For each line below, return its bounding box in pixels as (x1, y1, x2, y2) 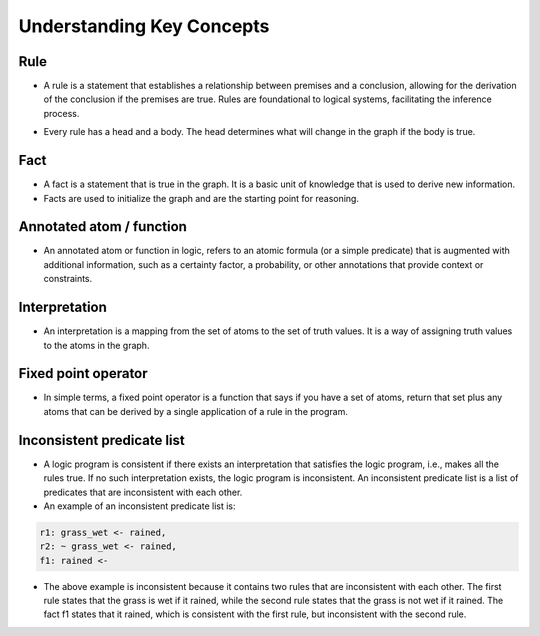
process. (43, 107, 80, 119)
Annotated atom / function (18, 218, 187, 235)
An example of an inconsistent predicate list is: (43, 500, 236, 512)
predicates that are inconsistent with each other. (43, 486, 243, 498)
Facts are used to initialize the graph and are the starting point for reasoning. (43, 192, 360, 204)
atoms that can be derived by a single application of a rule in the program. (43, 405, 349, 417)
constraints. (43, 273, 93, 285)
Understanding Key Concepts (18, 15, 270, 37)
